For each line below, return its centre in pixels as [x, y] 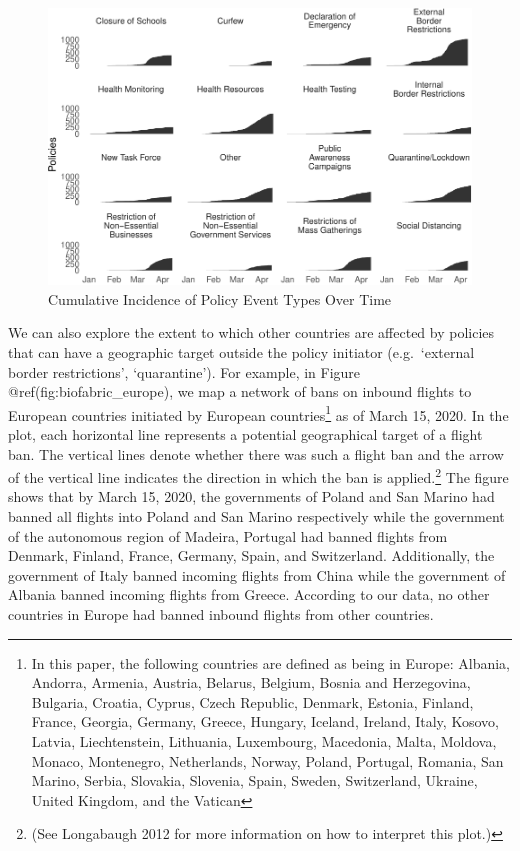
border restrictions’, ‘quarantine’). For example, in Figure [184, 371]
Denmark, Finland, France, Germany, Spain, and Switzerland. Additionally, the [251, 555]
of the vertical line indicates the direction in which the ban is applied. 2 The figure [258, 475]
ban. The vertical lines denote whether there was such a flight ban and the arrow [256, 453]
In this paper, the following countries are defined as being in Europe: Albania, [270, 662]
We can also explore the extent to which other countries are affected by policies [251, 332]
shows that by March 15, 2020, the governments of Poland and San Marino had [251, 496]
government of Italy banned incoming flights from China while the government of [257, 574]
